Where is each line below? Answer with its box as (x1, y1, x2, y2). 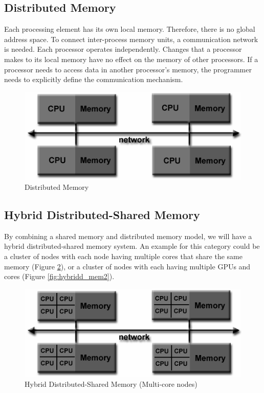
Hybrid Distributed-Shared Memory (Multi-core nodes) (25, 379, 197, 389)
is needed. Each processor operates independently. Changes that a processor (4, 44, 242, 54)
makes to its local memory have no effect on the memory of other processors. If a (4, 53, 258, 64)
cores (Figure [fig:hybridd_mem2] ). (4, 271, 115, 282)
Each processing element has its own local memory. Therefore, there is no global (4, 24, 255, 34)
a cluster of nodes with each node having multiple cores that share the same (4, 251, 243, 262)
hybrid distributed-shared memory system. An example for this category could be (4, 241, 260, 251)
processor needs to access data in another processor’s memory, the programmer (4, 64, 252, 74)
